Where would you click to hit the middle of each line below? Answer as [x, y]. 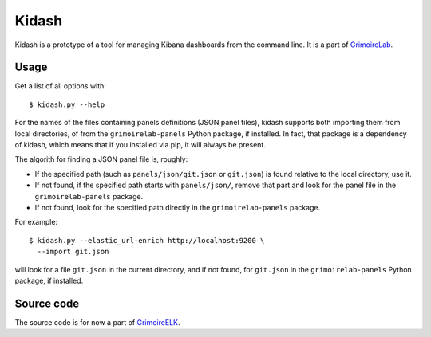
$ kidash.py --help [67, 104]
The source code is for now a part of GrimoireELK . [97, 322]
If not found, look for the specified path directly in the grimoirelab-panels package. [178, 207]
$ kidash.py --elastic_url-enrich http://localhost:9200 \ [147, 240]
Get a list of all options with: [61, 86]
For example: [36, 222]
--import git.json [73, 252]
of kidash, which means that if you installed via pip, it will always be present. [140, 145]
